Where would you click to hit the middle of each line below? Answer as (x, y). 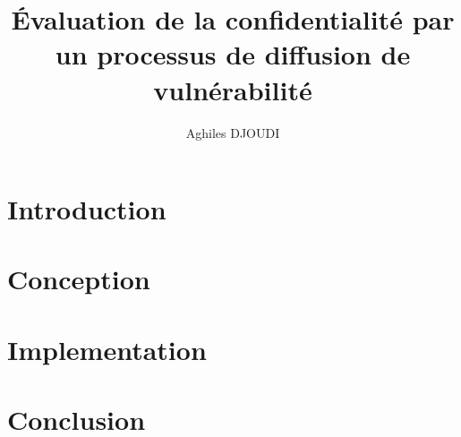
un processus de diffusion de (233, 54)
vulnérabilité (233, 89)
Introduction (87, 209)
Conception (79, 279)
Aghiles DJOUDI (233, 132)
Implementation (107, 349)
